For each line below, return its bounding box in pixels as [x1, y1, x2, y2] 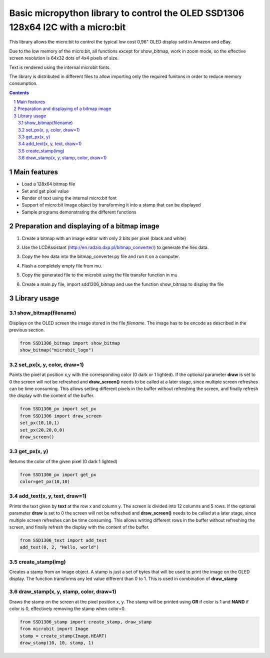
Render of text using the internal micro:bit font [21, 195, 117, 201]
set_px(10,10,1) [19, 420, 60, 426]
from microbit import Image [19, 626, 88, 632]
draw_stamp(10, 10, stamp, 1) [19, 640, 94, 646]
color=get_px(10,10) [19, 479, 70, 484]
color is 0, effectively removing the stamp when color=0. [9, 605, 126, 611]
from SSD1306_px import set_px [19, 406, 97, 412]
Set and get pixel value [21, 188, 69, 194]
